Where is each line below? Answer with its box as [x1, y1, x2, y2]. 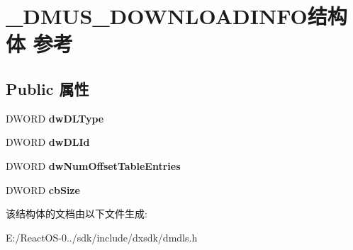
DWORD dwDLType [6, 110, 104, 125]
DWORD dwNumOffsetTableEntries [6, 158, 181, 173]
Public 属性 [6, 77, 89, 99]
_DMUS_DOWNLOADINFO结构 [6, 1, 347, 30]
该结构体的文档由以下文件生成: [6, 206, 147, 221]
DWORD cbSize [6, 182, 80, 197]
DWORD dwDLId [6, 135, 90, 149]
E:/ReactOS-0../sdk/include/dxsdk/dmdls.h [6, 229, 198, 244]
